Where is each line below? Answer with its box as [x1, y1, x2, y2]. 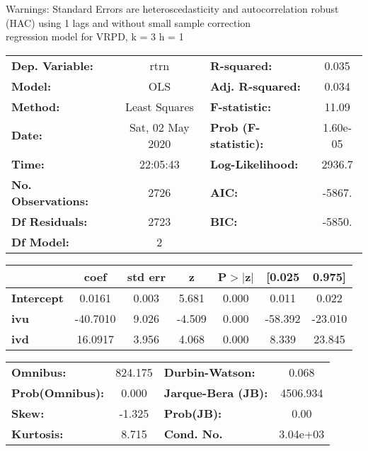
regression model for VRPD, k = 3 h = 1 [6, 29, 184, 44]
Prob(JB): [163, 404, 222, 421]
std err [127, 268, 166, 285]
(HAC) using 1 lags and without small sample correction [6, 15, 251, 30]
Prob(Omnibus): [11, 384, 105, 401]
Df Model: [11, 233, 69, 250]
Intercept [11, 289, 64, 306]
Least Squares [125, 98, 194, 115]
